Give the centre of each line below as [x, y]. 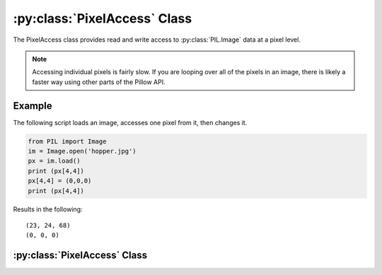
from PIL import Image [67, 141]
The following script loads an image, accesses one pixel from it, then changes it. [130, 122]
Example [33, 106]
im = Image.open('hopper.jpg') [82, 151]
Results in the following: [48, 209]
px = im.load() [54, 161]
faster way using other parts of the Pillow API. [99, 82]
